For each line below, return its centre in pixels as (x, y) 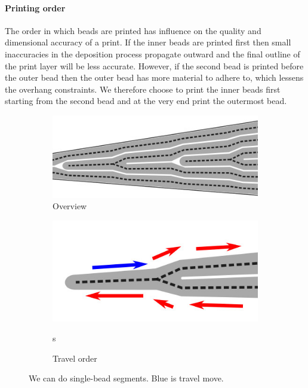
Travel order (75, 358)
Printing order (35, 7)
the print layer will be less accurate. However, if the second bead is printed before (154, 65)
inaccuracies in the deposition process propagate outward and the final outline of (153, 54)
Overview (70, 206)
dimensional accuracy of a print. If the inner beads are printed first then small (148, 42)
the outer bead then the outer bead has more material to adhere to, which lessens (154, 77)
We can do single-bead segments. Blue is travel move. (126, 378)
